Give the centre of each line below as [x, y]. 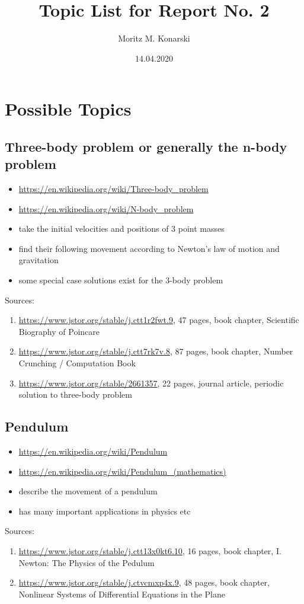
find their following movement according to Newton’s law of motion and [149, 248]
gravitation [39, 260]
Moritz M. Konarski [154, 38]
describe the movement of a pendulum [88, 491]
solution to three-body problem [75, 394]
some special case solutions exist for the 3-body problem [121, 280]
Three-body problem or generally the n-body [146, 146]
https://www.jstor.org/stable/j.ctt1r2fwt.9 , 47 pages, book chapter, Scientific [159, 320]
